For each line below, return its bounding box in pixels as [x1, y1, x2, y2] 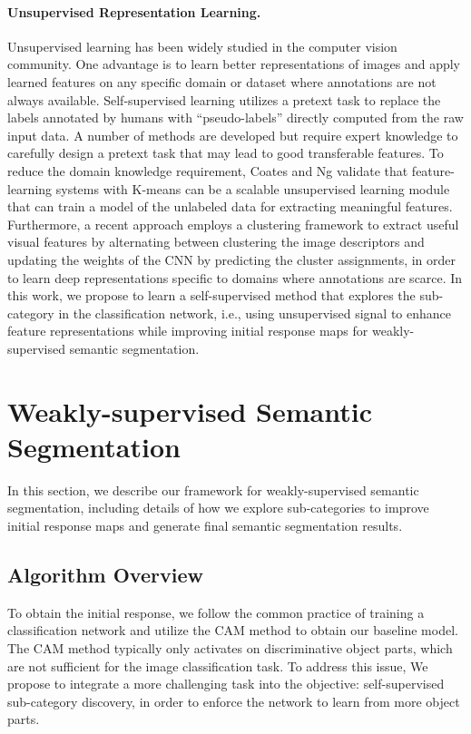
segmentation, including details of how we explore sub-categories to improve [7, 498, 429, 517]
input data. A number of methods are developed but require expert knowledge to [7, 125, 458, 144]
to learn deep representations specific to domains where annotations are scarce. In [7, 268, 463, 287]
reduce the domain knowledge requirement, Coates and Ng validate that [7, 161, 408, 180]
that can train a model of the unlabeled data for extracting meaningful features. [7, 197, 453, 216]
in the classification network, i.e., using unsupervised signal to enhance [58, 303, 452, 322]
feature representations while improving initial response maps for [7, 321, 368, 340]
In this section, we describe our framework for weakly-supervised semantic [7, 480, 419, 499]
